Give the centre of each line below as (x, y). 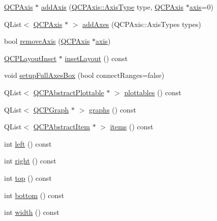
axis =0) (201, 7)
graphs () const (113, 109)
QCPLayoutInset (30, 58)
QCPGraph (51, 109)
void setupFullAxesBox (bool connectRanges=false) (84, 75)
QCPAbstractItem (61, 127)
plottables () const (153, 92)
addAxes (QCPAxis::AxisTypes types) (142, 24)
